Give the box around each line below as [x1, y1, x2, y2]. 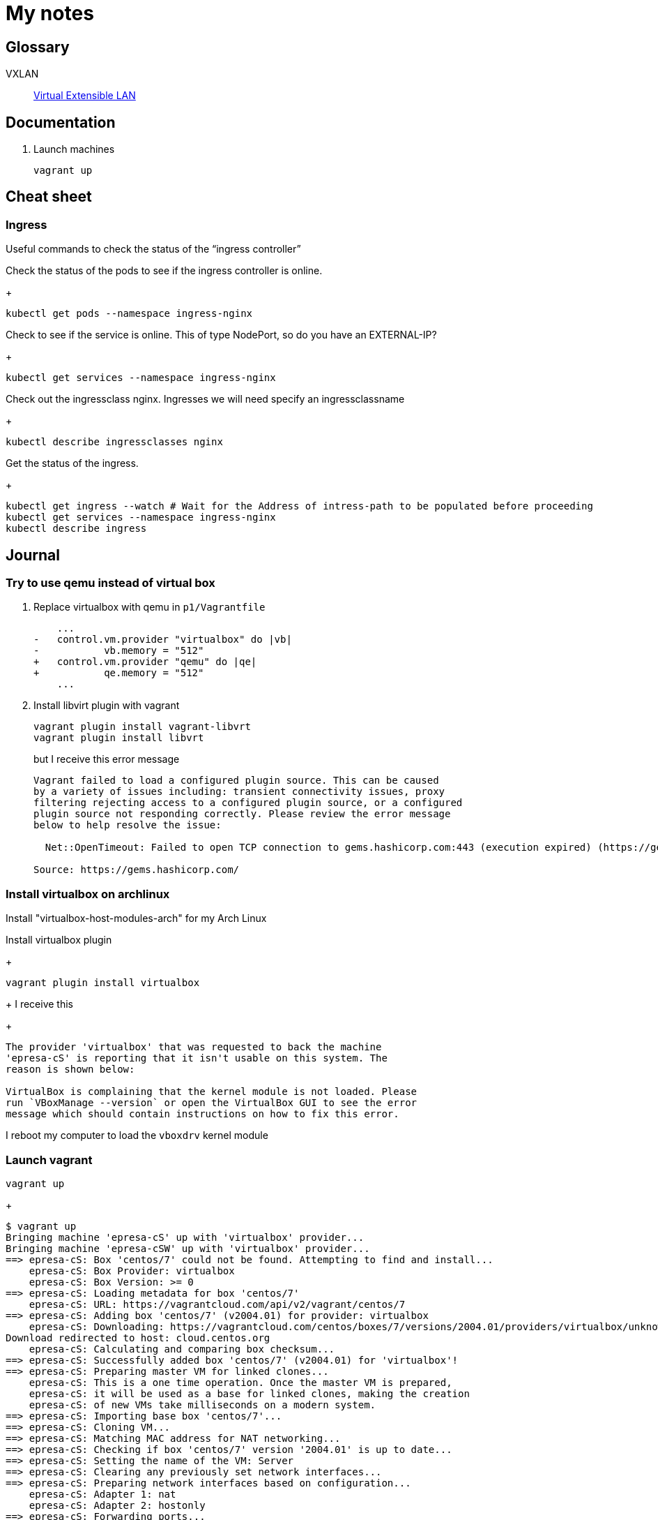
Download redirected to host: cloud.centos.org [6, 1332, 270, 1343]
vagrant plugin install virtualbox [6, 977, 200, 989]
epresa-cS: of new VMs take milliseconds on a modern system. [29, 1399, 376, 1410]
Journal [6, 546, 60, 564]
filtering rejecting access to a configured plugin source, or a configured [33, 797, 463, 809]
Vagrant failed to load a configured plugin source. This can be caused [33, 775, 439, 787]
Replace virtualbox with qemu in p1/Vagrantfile [33, 601, 266, 613]
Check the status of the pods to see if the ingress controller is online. [6, 264, 323, 277]
